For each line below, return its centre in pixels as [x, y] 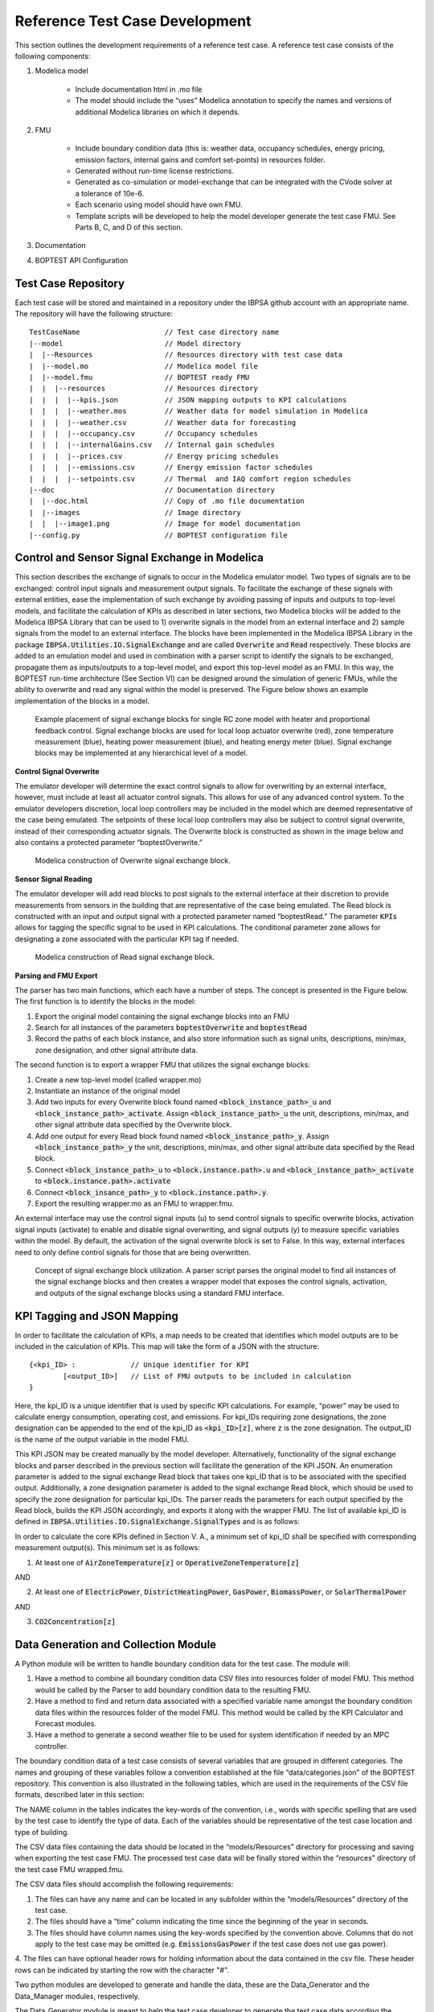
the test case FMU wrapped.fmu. [70, 1869]
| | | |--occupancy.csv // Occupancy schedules [144, 433]
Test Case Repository [70, 283]
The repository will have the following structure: [94, 314]
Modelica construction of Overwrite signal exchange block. [133, 860]
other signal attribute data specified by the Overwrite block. [134, 1125]
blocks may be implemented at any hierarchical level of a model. [141, 753]
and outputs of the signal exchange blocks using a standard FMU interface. [160, 1293]
